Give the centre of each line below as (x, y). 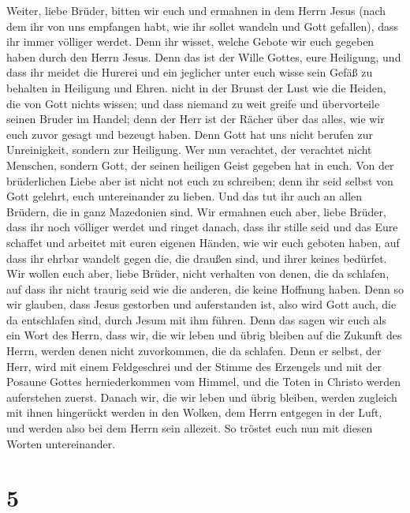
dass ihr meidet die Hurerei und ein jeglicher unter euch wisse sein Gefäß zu (190, 72)
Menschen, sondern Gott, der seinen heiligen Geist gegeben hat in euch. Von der (200, 165)
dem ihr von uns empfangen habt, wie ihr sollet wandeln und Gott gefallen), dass (203, 26)
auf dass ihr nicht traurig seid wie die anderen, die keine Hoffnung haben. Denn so (205, 288)
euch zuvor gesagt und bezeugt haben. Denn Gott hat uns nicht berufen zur (190, 134)
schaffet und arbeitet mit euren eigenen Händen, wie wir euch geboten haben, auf (203, 242)
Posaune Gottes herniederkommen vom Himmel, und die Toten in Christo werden (203, 382)
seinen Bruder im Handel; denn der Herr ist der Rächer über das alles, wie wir (196, 119)
